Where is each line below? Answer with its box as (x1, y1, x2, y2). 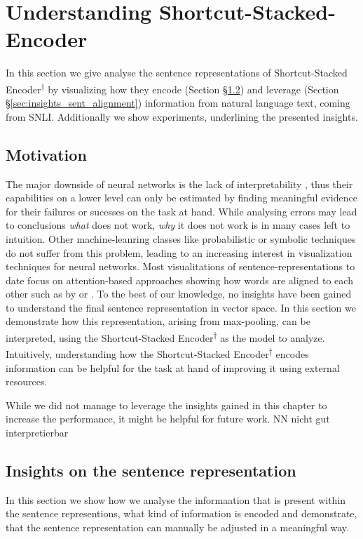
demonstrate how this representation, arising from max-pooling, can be (6, 314, 310, 328)
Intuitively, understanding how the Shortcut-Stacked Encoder (6, 346, 269, 361)
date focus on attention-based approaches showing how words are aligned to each (6, 272, 353, 287)
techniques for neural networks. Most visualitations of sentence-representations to (6, 259, 355, 274)
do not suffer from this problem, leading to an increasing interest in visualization (6, 245, 352, 260)
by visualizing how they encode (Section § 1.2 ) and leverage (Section (48, 81, 339, 96)
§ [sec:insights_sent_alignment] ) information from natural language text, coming (6, 95, 350, 110)
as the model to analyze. (220, 330, 325, 345)
